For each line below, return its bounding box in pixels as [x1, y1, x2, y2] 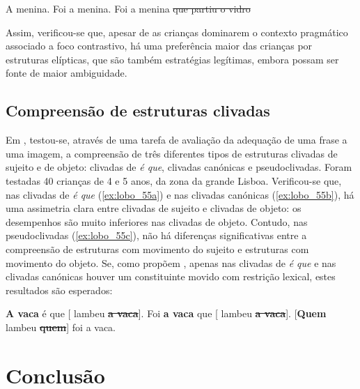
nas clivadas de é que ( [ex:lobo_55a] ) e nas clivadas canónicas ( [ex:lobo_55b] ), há [6, 187, 354, 201]
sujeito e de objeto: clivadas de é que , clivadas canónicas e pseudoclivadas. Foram [6, 160, 352, 174]
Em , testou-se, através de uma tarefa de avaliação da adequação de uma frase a [6, 132, 347, 147]
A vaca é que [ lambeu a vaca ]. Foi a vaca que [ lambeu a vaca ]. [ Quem [6, 306, 327, 321]
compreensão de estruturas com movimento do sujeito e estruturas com [6, 241, 309, 256]
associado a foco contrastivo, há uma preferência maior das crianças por [6, 38, 313, 53]
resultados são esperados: [6, 282, 113, 297]
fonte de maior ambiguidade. [6, 66, 127, 80]
